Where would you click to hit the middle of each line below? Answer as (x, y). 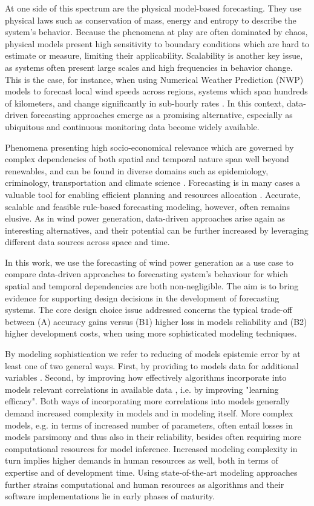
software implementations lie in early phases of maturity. (110, 496)
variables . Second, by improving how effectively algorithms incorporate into (146, 377)
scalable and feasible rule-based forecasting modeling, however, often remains (148, 206)
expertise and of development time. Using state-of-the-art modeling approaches (151, 472)
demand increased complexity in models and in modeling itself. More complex (149, 413)
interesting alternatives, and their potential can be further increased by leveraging (157, 230)
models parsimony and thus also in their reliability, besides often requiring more (153, 437)
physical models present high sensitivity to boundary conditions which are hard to (157, 43)
